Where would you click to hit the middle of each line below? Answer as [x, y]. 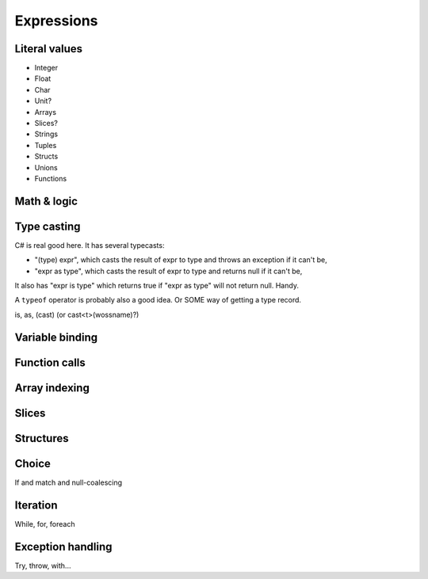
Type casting [48, 226]
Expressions [56, 21]
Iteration [36, 505]
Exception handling [63, 547]
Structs [46, 156]
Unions [46, 167]
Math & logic [46, 201]
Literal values [49, 49]
